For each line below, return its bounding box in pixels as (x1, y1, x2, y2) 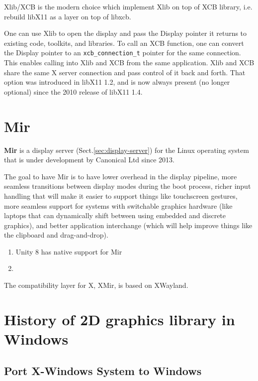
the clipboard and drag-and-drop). (4, 230, 108, 240)
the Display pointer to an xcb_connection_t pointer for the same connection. (4, 47, 241, 58)
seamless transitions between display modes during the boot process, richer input (4, 181, 251, 191)
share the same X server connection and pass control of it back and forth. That (4, 67, 246, 77)
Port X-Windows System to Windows (4, 363, 202, 378)
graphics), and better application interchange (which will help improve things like (4, 220, 253, 230)
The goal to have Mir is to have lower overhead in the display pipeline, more (4, 171, 237, 181)
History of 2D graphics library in (4, 309, 235, 329)
